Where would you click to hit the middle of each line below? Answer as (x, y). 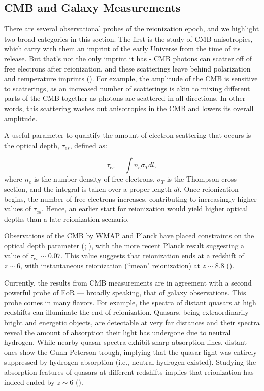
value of (16, 255)
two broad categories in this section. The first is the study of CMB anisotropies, (128, 38)
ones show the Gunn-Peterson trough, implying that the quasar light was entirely (130, 352)
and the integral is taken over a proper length (101, 188)
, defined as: (88, 145)
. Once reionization (209, 188)
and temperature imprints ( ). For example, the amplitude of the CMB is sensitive (131, 78)
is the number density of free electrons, (94, 179)
